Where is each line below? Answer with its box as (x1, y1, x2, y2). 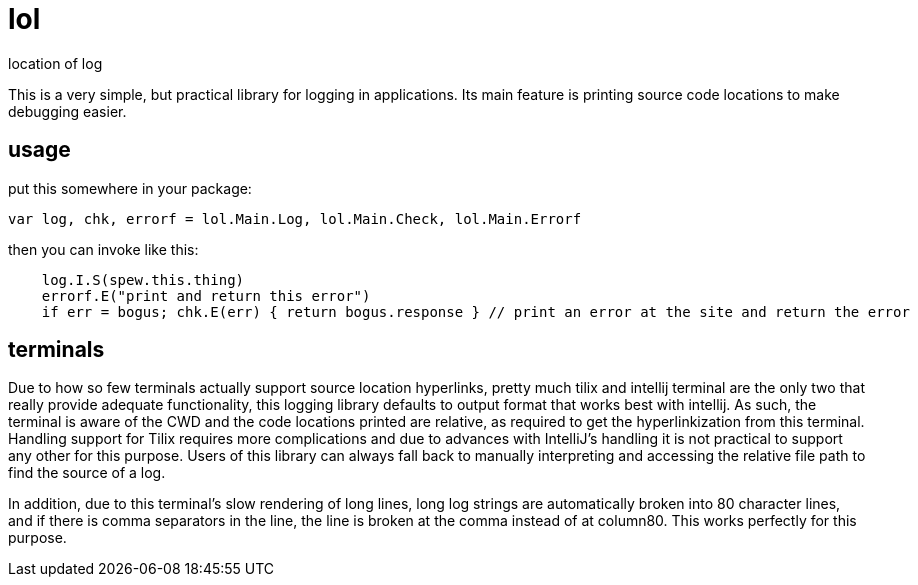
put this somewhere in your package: (8, 179, 252, 197)
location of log (8, 54, 103, 72)
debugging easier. (8, 102, 127, 120)
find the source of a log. (8, 464, 166, 482)
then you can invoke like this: (8, 240, 199, 258)
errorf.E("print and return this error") (41, 287, 371, 304)
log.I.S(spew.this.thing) (41, 271, 245, 288)
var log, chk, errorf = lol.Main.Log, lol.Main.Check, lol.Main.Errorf (8, 210, 582, 227)
